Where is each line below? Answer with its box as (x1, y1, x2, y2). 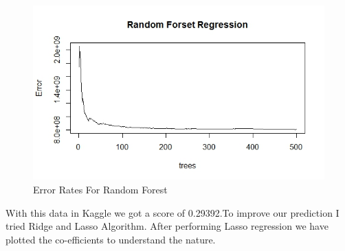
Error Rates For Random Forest (33, 182, 168, 196)
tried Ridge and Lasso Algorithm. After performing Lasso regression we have (5, 219, 329, 233)
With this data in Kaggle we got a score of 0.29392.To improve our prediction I (5, 205, 340, 219)
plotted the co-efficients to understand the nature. (5, 232, 216, 246)
